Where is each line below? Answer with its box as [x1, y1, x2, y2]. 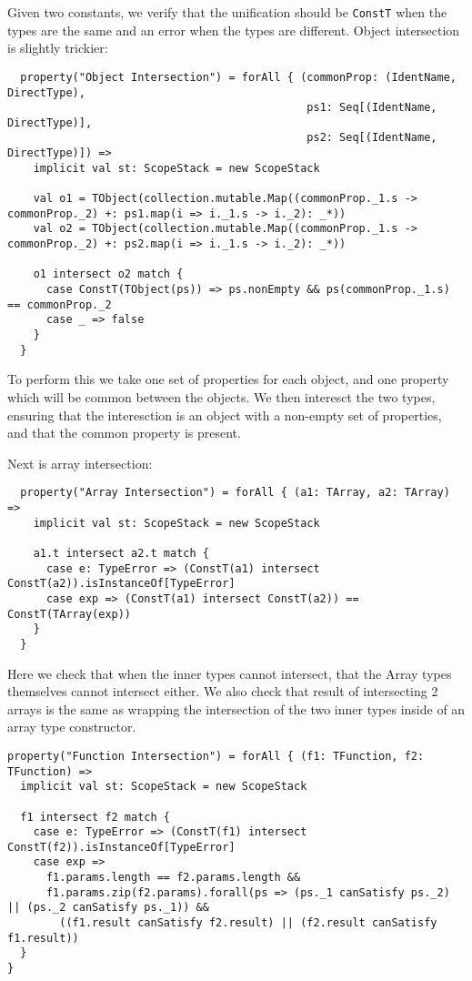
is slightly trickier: [7, 38, 108, 57]
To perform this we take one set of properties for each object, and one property [7, 369, 449, 389]
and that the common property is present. [7, 423, 241, 442]
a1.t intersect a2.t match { [33, 546, 209, 560]
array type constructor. [7, 717, 136, 736]
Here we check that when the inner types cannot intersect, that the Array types [7, 663, 452, 683]
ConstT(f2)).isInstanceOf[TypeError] [7, 840, 236, 854]
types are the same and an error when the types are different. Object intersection [7, 20, 460, 39]
